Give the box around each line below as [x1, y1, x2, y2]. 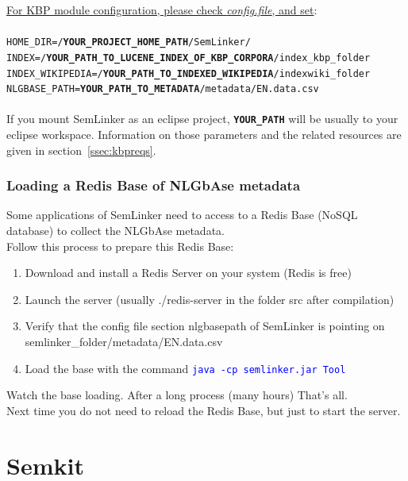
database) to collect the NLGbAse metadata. [6, 222, 225, 239]
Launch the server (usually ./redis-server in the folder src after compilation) [25, 291, 395, 307]
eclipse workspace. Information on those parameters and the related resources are [6, 126, 402, 143]
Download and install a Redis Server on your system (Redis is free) [25, 264, 352, 281]
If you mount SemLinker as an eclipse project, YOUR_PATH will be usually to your [6, 110, 398, 127]
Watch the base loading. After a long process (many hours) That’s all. [6, 387, 348, 403]
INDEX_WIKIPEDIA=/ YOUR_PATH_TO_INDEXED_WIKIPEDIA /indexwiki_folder [6, 67, 371, 79]
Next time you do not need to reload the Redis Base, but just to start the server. [6, 402, 401, 418]
